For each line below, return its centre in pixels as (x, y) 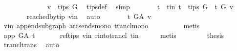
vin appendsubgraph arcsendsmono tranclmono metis (102, 25)
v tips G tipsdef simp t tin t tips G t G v (140, 6)
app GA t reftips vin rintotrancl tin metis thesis (114, 35)
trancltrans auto (31, 44)
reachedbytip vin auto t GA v (89, 16)
